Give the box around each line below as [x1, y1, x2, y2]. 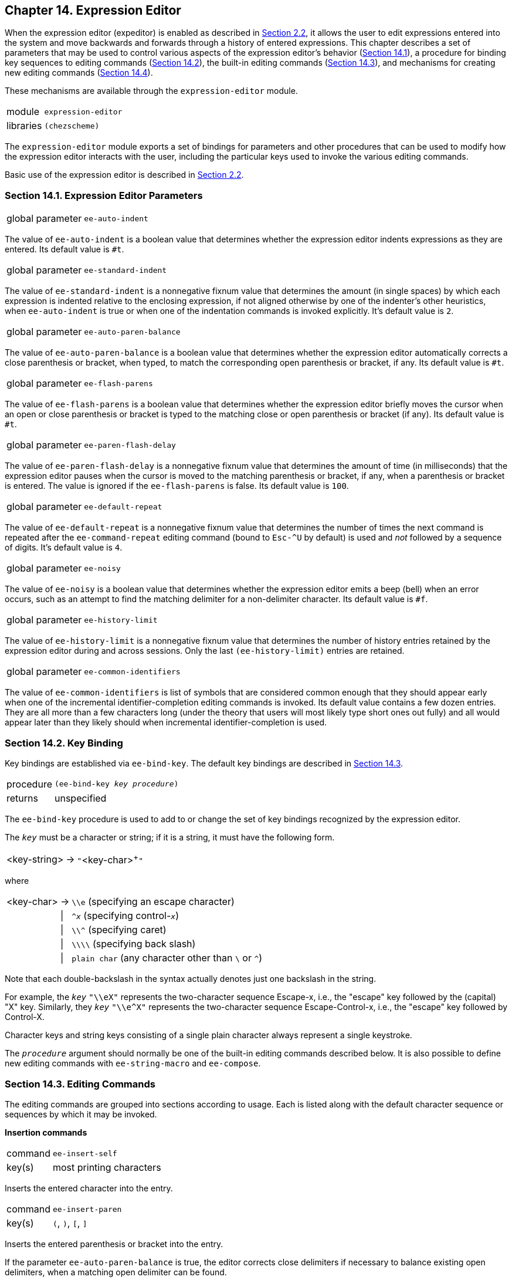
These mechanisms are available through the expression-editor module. [5, 86, 298, 96]
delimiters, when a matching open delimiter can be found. [5, 1267, 227, 1277]
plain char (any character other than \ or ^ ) [72, 952, 263, 964]
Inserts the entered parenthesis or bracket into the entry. [5, 1239, 223, 1249]
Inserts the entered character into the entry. [5, 1183, 173, 1193]
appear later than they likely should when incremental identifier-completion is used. [5, 717, 327, 728]
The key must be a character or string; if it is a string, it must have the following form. [5, 832, 335, 842]
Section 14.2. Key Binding [5, 737, 123, 749]
